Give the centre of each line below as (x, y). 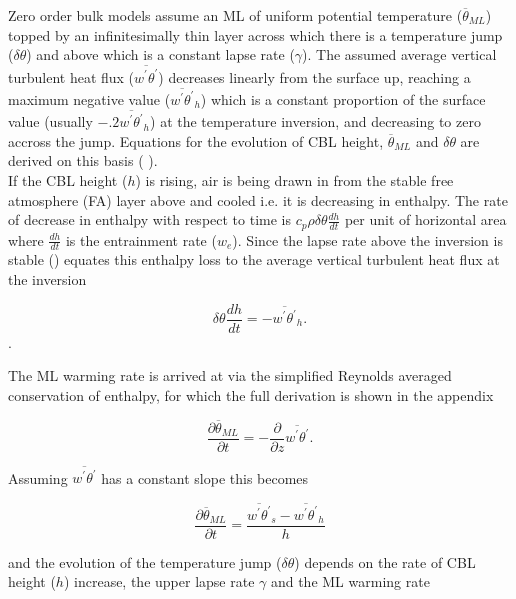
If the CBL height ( (68, 179)
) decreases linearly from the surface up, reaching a (314, 76)
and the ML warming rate (350, 581)
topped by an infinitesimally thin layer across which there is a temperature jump (255, 34)
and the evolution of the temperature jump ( (145, 561)
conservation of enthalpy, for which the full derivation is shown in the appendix (251, 394)
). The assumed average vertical (399, 54)
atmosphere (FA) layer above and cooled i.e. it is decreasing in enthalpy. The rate (258, 199)
